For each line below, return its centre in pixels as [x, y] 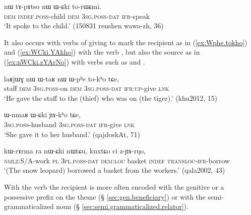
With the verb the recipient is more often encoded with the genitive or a [114, 186]
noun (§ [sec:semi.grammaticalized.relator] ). [122, 206]
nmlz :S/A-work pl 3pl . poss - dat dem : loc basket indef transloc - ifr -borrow [117, 160]
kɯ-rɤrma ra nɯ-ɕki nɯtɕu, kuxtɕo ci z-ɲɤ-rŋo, [75, 151]
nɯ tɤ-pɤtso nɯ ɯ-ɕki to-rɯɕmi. [53, 6]
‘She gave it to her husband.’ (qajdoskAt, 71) [72, 134]
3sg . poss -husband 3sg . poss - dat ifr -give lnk [69, 124]
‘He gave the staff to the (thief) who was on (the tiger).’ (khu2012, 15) [111, 98]
